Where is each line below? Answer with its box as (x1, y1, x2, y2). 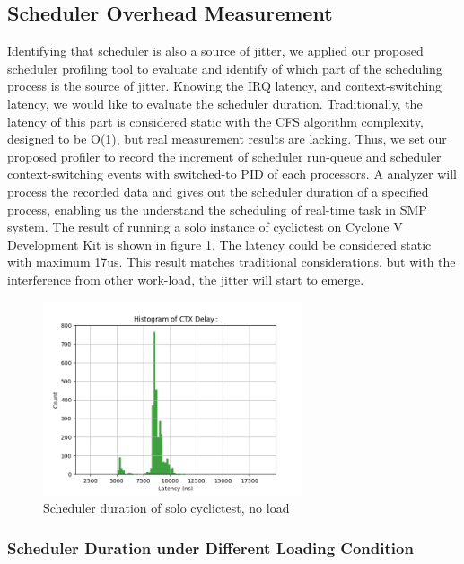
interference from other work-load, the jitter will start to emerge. (7, 269, 364, 288)
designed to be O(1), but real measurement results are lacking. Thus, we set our (7, 129, 447, 148)
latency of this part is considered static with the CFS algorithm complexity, (7, 111, 424, 130)
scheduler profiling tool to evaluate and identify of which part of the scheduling (7, 58, 442, 77)
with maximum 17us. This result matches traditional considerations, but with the (7, 252, 456, 271)
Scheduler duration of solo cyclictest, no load (43, 498, 290, 517)
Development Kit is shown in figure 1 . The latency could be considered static (7, 234, 432, 253)
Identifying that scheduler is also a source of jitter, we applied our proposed (7, 41, 424, 60)
